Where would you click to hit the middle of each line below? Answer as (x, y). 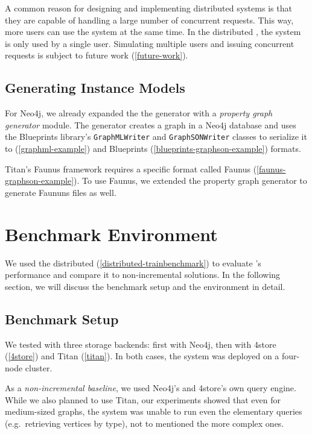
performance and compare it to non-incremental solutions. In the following (143, 275)
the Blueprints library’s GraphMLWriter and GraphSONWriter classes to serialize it (156, 137)
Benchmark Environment (111, 234)
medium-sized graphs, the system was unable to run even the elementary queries (154, 411)
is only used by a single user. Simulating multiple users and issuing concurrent (150, 43)
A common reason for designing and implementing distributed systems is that (148, 8)
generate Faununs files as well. (61, 192)
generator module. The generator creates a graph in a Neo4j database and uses (151, 124)
